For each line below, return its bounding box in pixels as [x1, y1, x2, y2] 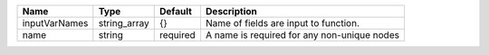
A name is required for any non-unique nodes [205, 29, 400, 41]
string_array [98, 17, 149, 29]
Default [158, 5, 192, 17]
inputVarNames [22, 17, 89, 29]
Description [205, 5, 257, 17]
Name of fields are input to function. [205, 17, 360, 29]
